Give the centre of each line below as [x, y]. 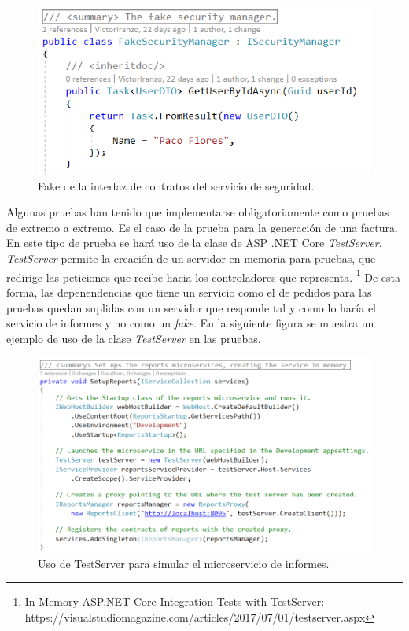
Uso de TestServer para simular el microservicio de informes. [184, 563]
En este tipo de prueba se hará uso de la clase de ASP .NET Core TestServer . [194, 243]
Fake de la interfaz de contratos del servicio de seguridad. [176, 185]
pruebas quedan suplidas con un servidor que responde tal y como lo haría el [191, 307]
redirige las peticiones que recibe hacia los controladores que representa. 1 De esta [204, 275]
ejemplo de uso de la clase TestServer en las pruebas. [134, 338]
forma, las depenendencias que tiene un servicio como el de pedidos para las [189, 292]
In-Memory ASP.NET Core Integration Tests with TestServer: [175, 601]
